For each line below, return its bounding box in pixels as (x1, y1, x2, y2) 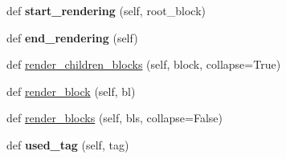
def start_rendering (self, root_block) (6, 2, 206, 18)
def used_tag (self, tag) (6, 136, 129, 153)
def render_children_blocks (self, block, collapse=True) (6, 56, 281, 73)
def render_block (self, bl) (6, 82, 136, 99)
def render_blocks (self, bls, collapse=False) (6, 109, 223, 126)
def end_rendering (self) (6, 29, 138, 46)
